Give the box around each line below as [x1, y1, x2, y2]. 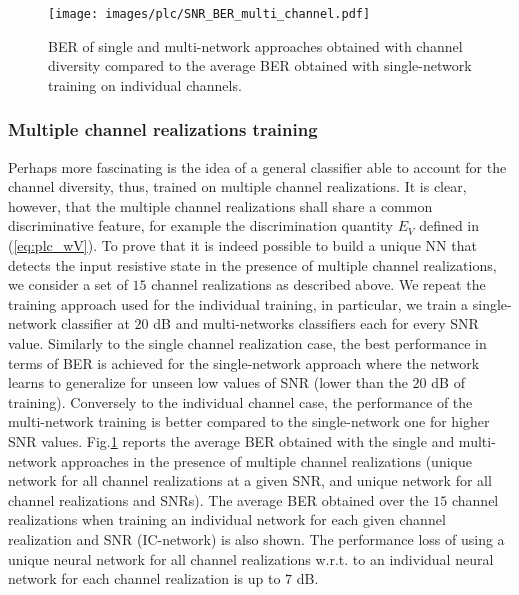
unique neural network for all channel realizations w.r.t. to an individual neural [8, 548, 494, 569]
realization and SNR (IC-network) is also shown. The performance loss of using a [8, 528, 505, 549]
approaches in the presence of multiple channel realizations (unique [61, 450, 472, 471]
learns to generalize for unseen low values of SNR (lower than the [8, 372, 408, 393]
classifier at [61, 313, 130, 334]
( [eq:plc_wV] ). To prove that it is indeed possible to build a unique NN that [8, 235, 477, 256]
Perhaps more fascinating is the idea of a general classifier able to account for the [8, 156, 507, 177]
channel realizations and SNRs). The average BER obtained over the [8, 489, 429, 510]
